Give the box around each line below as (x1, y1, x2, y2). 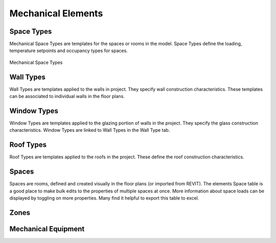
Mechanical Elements (9, 8, 103, 19)
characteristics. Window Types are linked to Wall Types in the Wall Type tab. (9, 127, 170, 133)
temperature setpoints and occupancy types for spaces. (9, 47, 128, 54)
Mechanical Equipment (9, 225, 85, 233)
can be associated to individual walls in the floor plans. (9, 93, 125, 100)
